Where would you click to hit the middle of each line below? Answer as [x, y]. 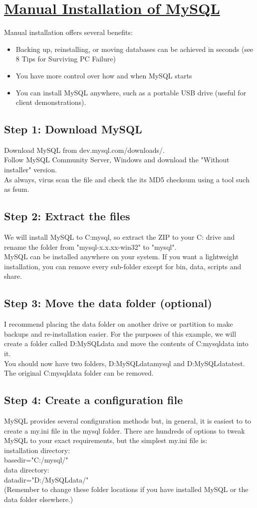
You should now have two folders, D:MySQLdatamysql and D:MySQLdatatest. [125, 363]
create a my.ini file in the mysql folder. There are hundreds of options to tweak [125, 430]
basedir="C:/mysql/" [36, 460]
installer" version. [30, 170]
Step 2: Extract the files [67, 216]
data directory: [27, 469]
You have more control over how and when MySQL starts [104, 75]
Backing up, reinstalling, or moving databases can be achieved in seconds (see [134, 49]
